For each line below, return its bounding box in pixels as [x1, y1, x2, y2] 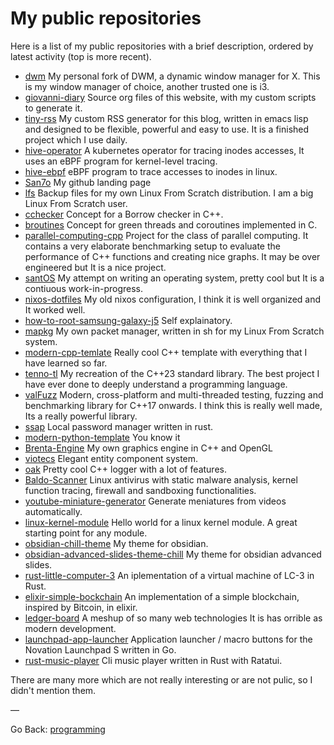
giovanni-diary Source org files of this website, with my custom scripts [24, 91, 317, 103]
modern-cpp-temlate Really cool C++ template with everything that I [24, 346, 308, 358]
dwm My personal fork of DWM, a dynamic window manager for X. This [24, 70, 321, 82]
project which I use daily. [24, 133, 128, 146]
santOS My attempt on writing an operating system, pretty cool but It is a [24, 272, 325, 284]
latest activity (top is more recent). [10, 50, 152, 62]
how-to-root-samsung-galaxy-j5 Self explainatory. [24, 314, 233, 326]
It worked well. [24, 303, 86, 316]
